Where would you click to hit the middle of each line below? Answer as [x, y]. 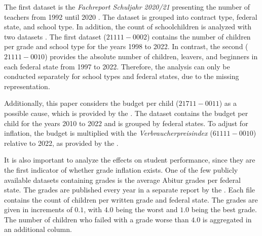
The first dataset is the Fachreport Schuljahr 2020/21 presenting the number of [127, 7]
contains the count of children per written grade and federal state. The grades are [131, 199]
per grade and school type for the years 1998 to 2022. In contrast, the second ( [126, 46]
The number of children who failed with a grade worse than [97, 219]
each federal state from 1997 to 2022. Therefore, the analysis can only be [117, 66]
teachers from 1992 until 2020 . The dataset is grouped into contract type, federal [131, 16]
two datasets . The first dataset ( [55, 36]
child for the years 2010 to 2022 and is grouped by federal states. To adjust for [126, 123]
